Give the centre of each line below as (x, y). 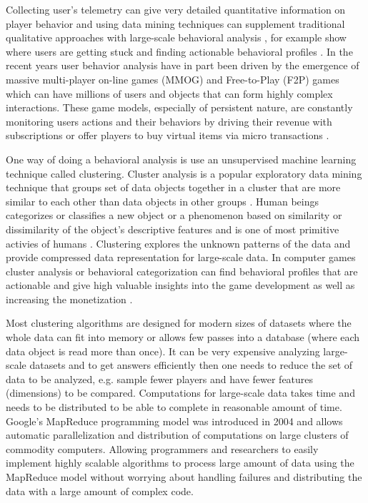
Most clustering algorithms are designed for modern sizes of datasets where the (179, 323)
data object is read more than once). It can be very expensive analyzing (163, 351)
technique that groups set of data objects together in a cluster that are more (173, 187)
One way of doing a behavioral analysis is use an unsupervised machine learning (181, 159)
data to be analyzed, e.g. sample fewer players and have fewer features (160, 378)
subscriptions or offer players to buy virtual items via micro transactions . (168, 135)
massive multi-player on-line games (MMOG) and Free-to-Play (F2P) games (173, 79)
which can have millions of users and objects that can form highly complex (169, 93)
